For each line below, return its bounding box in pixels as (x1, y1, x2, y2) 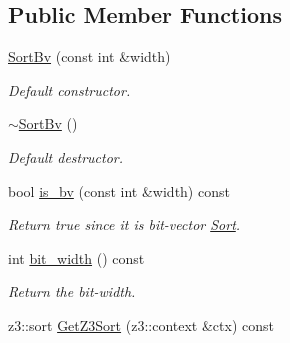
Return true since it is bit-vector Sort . (8, 214, 241, 235)
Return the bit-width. (8, 281, 136, 302)
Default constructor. (8, 79, 131, 100)
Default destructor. (8, 146, 124, 167)
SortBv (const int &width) (8, 46, 171, 67)
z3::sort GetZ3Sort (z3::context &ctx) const (8, 314, 274, 335)
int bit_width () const (8, 247, 145, 268)
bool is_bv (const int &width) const (8, 180, 230, 201)
